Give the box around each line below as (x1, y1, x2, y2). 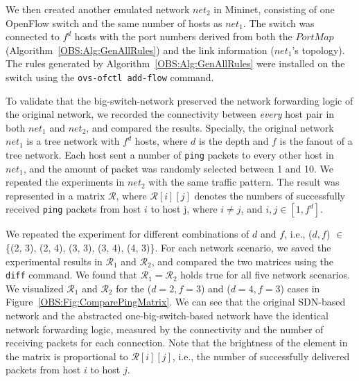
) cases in (280, 281, 320, 295)
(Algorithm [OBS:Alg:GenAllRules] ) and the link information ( (6, 42, 274, 57)
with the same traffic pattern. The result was (148, 175, 340, 189)
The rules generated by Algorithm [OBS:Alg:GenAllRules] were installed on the (6, 56, 345, 71)
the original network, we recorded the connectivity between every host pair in (6, 107, 335, 121)
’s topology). (292, 42, 345, 57)
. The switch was (243, 15, 315, 30)
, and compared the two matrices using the (151, 254, 334, 268)
